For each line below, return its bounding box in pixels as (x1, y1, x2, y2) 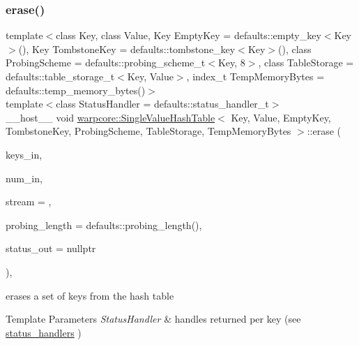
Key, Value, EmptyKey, (231, 110, 331, 124)
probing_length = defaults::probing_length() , (6, 217, 202, 232)
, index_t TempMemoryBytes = (186, 69, 325, 83)
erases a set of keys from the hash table (6, 288, 174, 302)
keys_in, (6, 147, 43, 161)
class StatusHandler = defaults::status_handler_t (56, 96, 269, 111)
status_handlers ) (6, 325, 82, 339)
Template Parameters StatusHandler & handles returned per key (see (6, 311, 301, 326)
